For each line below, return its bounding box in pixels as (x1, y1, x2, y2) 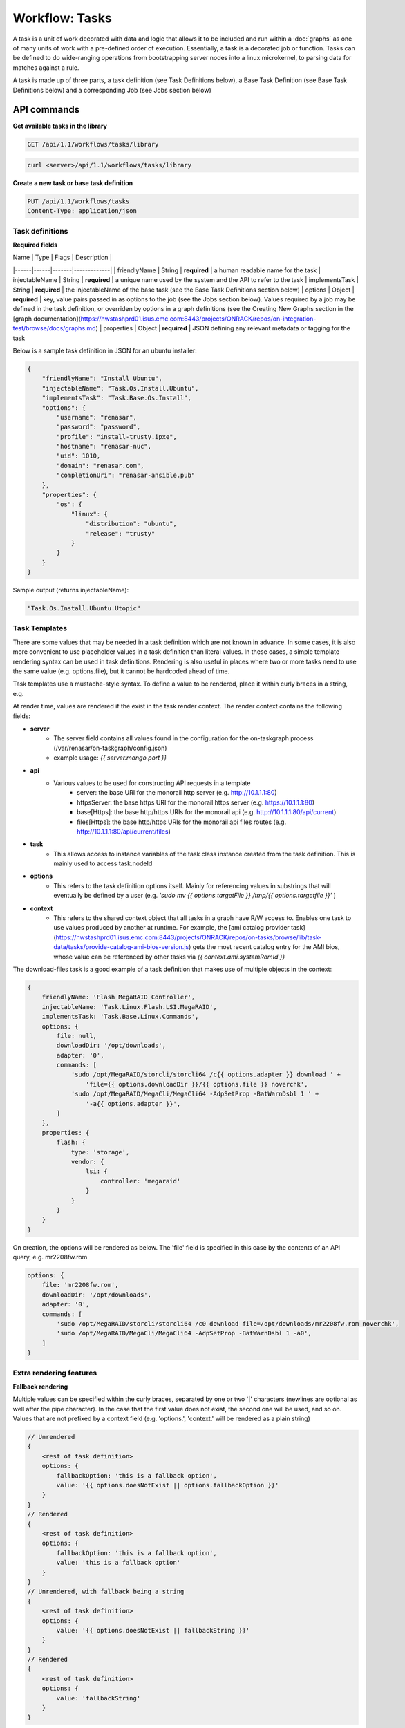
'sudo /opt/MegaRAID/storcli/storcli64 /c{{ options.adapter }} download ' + (70, 1071, 341, 1078)
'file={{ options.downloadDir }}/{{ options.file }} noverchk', (85, 1080, 308, 1088)
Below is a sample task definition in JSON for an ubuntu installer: (12, 346, 197, 355)
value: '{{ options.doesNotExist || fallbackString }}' (56, 1626, 250, 1634)
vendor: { (70, 1158, 104, 1165)
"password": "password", (56, 423, 141, 431)
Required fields (12, 241, 58, 249)
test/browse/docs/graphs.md (12, 324, 96, 332)
